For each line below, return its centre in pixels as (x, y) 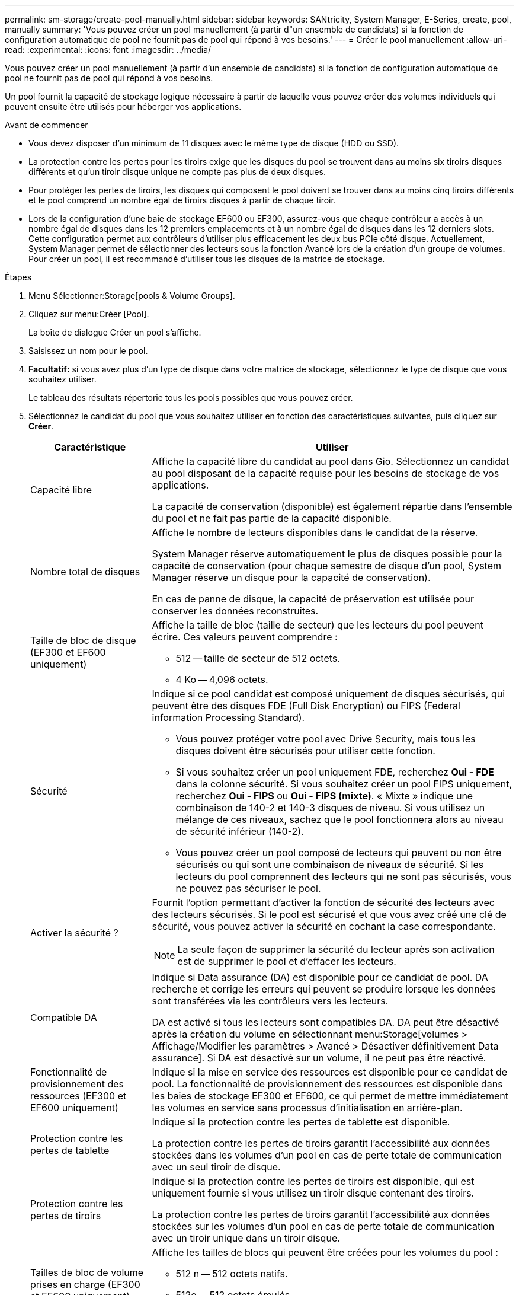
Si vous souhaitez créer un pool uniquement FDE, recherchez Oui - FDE (335, 772)
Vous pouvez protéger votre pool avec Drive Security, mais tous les (326, 739)
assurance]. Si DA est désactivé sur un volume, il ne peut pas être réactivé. (319, 1058)
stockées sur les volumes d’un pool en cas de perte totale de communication (323, 1226)
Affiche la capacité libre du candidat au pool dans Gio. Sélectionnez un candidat (331, 461)
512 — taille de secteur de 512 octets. (258, 658)
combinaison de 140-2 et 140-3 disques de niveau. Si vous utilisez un (330, 808)
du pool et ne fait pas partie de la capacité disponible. (272, 518)
